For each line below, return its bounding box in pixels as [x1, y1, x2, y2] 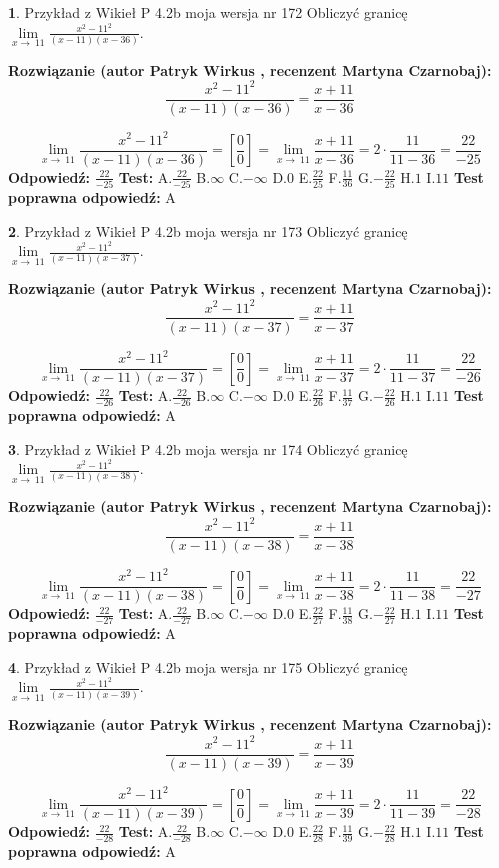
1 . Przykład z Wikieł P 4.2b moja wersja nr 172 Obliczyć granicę [8, 2, 408, 22]
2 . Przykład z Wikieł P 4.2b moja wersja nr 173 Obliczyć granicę [8, 220, 408, 241]
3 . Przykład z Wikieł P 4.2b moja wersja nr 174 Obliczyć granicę [8, 438, 408, 459]
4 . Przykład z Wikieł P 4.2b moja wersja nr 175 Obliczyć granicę [8, 656, 408, 677]
